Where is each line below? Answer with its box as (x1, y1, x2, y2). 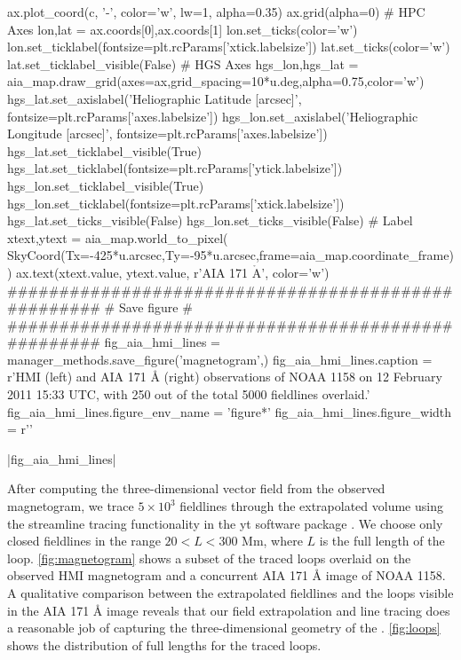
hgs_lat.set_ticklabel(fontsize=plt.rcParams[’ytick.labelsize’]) (7, 159, 343, 177)
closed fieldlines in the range (7, 531, 161, 550)
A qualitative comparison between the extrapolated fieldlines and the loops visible (7, 584, 454, 601)
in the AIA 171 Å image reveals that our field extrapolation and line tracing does (7, 601, 450, 619)
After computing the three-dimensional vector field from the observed (7, 479, 385, 498)
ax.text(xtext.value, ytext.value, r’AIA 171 (16, 263, 249, 281)
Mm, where (242, 531, 303, 550)
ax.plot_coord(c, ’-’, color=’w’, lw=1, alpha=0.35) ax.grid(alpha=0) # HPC (7, 3, 425, 20)
